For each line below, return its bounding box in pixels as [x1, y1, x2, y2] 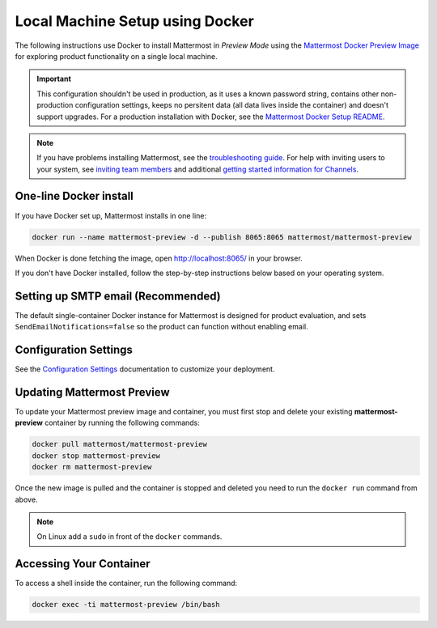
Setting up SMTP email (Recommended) [15, 289, 222, 303]
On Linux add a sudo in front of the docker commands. [36, 532, 223, 541]
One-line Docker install [15, 189, 134, 203]
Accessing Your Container [15, 557, 151, 571]
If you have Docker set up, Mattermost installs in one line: [15, 210, 206, 220]
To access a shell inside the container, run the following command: [15, 579, 238, 588]
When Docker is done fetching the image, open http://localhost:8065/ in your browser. [15, 253, 303, 263]
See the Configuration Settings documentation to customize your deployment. [15, 364, 275, 374]
